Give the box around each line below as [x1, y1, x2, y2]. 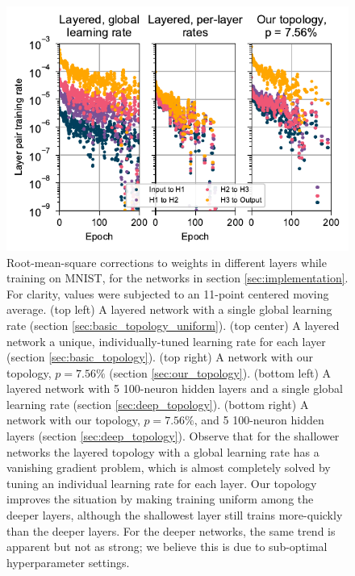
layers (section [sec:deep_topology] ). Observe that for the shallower [6, 428, 340, 445]
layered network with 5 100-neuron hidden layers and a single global [6, 380, 343, 397]
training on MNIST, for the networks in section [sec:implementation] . [6, 269, 349, 286]
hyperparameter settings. [6, 553, 130, 570]
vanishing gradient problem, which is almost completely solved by [6, 459, 331, 476]
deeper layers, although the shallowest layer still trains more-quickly [6, 507, 343, 524]
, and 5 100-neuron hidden [194, 411, 324, 428]
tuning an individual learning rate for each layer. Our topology [6, 474, 317, 491]
